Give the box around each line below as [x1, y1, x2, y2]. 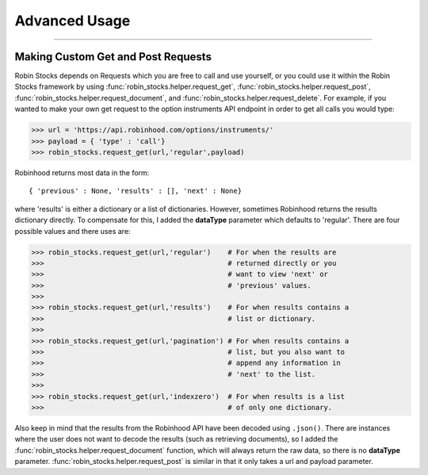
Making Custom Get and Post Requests [14, 50, 212, 63]
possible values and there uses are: [14, 226, 131, 236]
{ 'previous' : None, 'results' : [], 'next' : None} [29, 186, 242, 196]
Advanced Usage [14, 12, 131, 29]
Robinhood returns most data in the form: [14, 167, 150, 178]
